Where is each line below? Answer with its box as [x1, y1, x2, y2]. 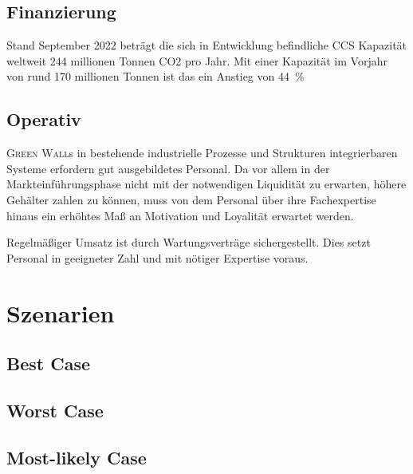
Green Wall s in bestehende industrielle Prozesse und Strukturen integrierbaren [6, 144, 398, 161]
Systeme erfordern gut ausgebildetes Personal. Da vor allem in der [6, 160, 330, 176]
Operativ [6, 107, 81, 132]
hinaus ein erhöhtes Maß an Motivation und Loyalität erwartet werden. [6, 207, 354, 223]
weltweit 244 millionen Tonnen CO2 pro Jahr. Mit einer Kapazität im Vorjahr [6, 52, 387, 69]
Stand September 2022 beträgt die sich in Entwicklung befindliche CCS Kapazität [6, 37, 407, 53]
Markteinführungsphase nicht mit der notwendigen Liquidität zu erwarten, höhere [6, 176, 407, 192]
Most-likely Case [6, 444, 147, 469]
